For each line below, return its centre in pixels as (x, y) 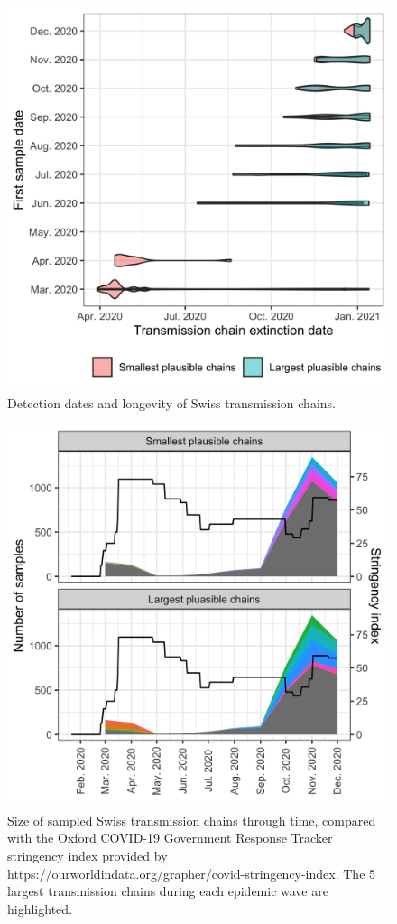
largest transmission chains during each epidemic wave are (168, 891)
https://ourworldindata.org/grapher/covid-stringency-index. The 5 (192, 873)
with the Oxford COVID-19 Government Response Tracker (170, 838)
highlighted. (40, 908)
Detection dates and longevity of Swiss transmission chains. (171, 402)
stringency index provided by (88, 855)
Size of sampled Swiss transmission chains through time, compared (192, 820)
